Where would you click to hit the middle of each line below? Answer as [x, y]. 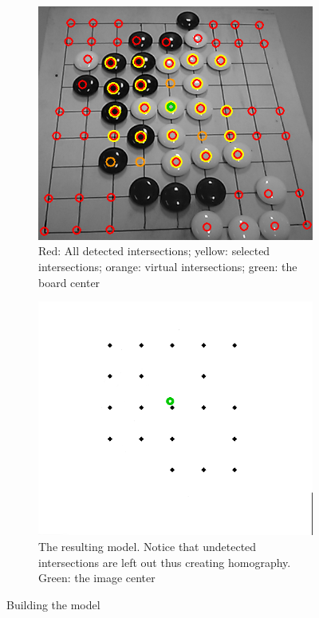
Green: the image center [97, 578]
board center [69, 282]
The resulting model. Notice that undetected [148, 547]
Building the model [53, 604]
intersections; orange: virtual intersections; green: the [168, 267]
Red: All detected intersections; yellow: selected [154, 251]
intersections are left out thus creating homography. [165, 562]
